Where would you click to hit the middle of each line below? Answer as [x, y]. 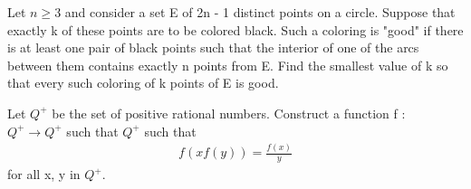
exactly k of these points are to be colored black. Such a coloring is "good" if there [235, 29]
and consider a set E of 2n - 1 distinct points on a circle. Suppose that [260, 12]
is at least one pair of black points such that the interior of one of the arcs [213, 47]
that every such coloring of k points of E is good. [143, 83]
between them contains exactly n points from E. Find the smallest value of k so [228, 65]
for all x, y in [44, 174]
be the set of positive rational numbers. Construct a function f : [229, 113]
